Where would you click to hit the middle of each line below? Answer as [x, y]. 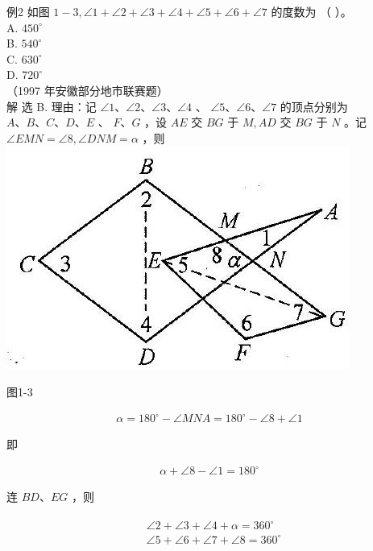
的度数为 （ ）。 [311, 11]
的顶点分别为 [314, 106]
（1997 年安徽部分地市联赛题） [87, 90]
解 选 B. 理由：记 [52, 106]
